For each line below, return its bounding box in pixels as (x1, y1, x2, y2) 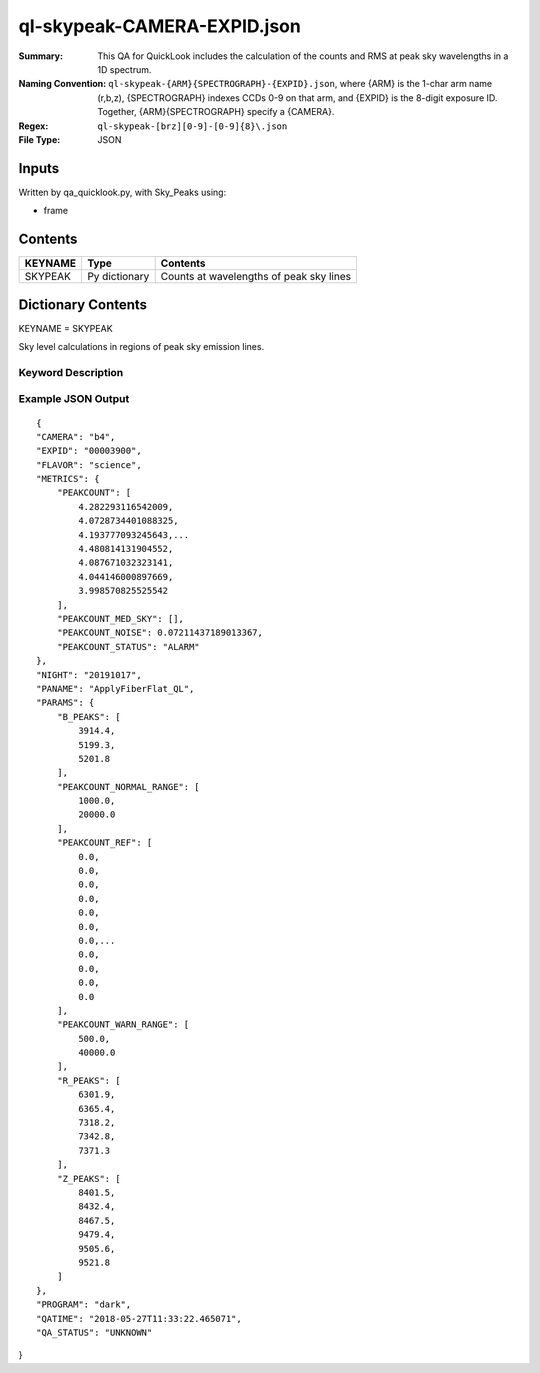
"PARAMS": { (36, 697, 95, 709)
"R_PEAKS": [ (56, 1075, 121, 1086)
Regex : (18, 120, 49, 132)
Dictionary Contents (18, 296, 148, 313)
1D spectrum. (97, 63, 152, 75)
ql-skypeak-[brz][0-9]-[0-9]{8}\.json (97, 120, 288, 132)
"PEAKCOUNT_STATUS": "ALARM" (56, 641, 200, 652)
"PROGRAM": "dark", (36, 1299, 132, 1310)
